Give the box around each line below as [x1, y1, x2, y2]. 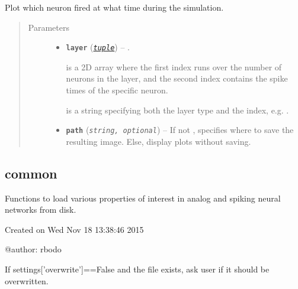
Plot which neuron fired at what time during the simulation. [5, 1, 224, 13]
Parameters [28, 21, 69, 33]
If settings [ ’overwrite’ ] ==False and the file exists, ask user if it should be [5, 263, 270, 275]
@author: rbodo [5, 243, 62, 255]
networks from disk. [5, 203, 76, 216]
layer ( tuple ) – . [66, 41, 130, 53]
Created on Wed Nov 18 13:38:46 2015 [5, 223, 144, 235]
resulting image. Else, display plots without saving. [66, 135, 251, 147]
